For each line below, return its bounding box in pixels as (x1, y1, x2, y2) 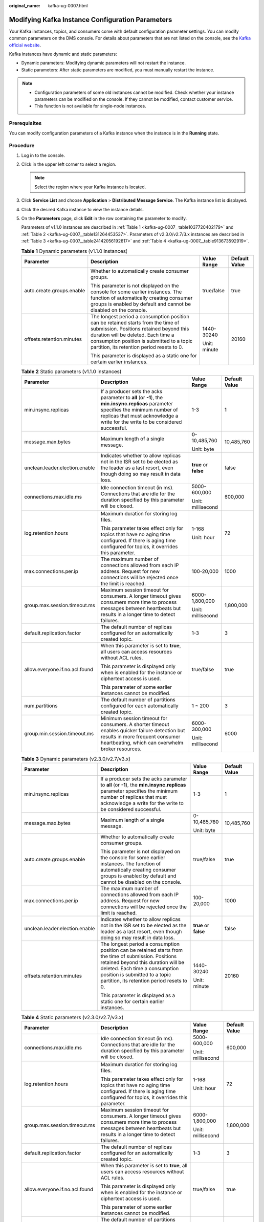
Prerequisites (9, 120, 42, 127)
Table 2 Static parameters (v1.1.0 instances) (21, 368, 122, 375)
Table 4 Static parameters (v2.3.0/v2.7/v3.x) (21, 1014, 124, 1021)
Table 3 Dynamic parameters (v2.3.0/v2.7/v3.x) (21, 755, 131, 762)
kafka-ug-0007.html (47, 3, 88, 8)
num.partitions (24, 702, 58, 709)
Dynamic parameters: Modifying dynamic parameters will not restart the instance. (21, 60, 186, 66)
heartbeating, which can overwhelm (100, 740, 183, 746)
